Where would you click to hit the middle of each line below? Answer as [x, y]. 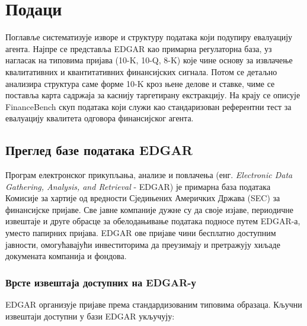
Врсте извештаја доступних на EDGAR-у [101, 282]
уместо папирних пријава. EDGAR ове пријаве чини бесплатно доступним [141, 233]
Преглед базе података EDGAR [99, 150]
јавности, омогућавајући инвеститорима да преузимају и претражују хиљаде [143, 244]
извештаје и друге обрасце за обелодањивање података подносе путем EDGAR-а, [153, 221]
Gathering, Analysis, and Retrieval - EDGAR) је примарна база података [138, 186]
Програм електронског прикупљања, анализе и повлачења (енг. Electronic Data [149, 175]
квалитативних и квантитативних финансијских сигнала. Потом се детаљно [141, 71]
